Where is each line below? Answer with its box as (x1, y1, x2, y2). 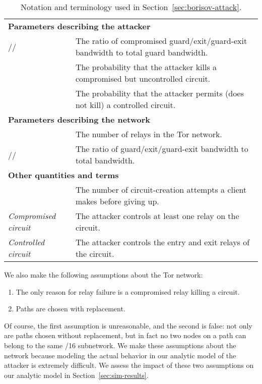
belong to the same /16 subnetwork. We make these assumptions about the (4, 340, 236, 350)
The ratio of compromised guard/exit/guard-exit (75, 35, 247, 46)
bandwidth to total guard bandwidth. (75, 46, 208, 58)
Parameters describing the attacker (8, 20, 151, 32)
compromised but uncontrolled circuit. (75, 73, 211, 84)
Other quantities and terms (8, 169, 119, 181)
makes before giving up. (75, 195, 159, 207)
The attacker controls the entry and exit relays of (75, 236, 250, 248)
